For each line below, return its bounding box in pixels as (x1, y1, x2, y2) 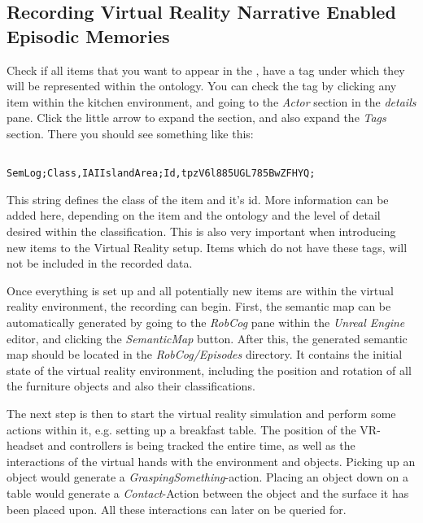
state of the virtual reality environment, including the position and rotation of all (7, 361, 412, 378)
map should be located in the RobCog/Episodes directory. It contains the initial (7, 346, 403, 363)
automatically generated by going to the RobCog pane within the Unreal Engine (7, 314, 405, 331)
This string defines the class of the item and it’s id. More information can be (7, 190, 389, 207)
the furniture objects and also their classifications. (7, 377, 255, 394)
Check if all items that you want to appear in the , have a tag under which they (7, 61, 405, 78)
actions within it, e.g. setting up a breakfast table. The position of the (7, 421, 356, 438)
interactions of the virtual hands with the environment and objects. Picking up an (7, 452, 416, 469)
